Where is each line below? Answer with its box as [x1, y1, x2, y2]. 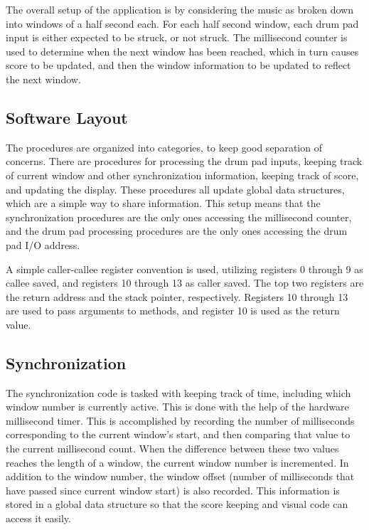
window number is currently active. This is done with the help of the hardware [6, 399, 349, 414]
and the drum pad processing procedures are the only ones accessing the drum [6, 223, 348, 238]
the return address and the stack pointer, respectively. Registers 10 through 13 [6, 289, 348, 304]
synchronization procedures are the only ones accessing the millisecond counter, [6, 209, 352, 224]
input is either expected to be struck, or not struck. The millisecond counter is [6, 30, 348, 45]
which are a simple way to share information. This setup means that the [6, 196, 321, 211]
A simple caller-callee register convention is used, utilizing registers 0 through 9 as [6, 261, 363, 276]
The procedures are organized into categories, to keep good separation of [6, 139, 322, 154]
